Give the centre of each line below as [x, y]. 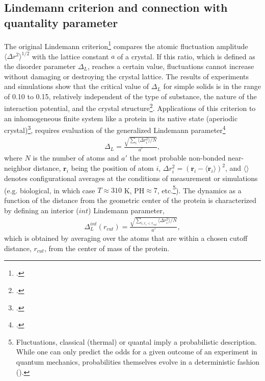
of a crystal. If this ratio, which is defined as [186, 56]
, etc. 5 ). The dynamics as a [199, 189]
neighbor [18, 168]
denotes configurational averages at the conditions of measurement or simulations [131, 178]
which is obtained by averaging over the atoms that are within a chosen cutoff [126, 238]
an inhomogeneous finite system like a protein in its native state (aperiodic [121, 118]
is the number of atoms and [76, 158]
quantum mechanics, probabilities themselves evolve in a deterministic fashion [138, 362]
